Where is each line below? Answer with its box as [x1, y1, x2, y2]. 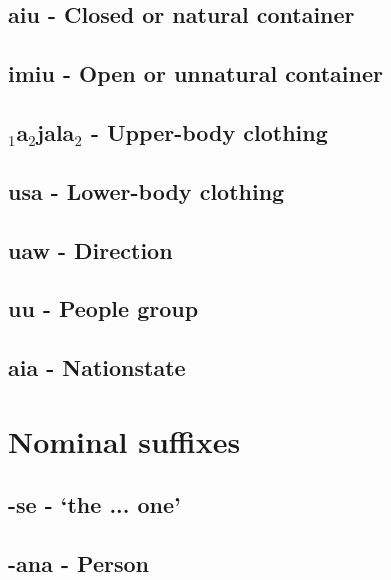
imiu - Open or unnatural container [8, 58, 383, 89]
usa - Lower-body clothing [8, 175, 285, 206]
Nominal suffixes [8, 420, 241, 461]
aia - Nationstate [8, 352, 186, 383]
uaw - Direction [8, 234, 173, 265]
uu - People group [8, 293, 199, 324]
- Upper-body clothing [90, 116, 328, 147]
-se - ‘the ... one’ [8, 489, 181, 520]
